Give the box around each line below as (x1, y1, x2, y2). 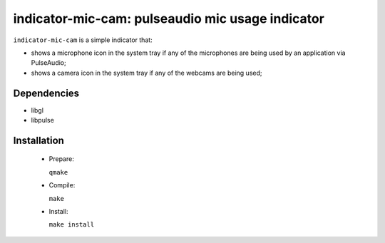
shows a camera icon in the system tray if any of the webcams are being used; (31, 68, 262, 77)
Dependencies (13, 87, 80, 99)
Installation (13, 134, 64, 146)
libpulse (31, 116, 55, 125)
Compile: (48, 181, 76, 190)
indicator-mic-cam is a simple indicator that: (13, 36, 153, 44)
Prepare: (48, 155, 74, 163)
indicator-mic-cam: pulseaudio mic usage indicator (13, 11, 324, 26)
